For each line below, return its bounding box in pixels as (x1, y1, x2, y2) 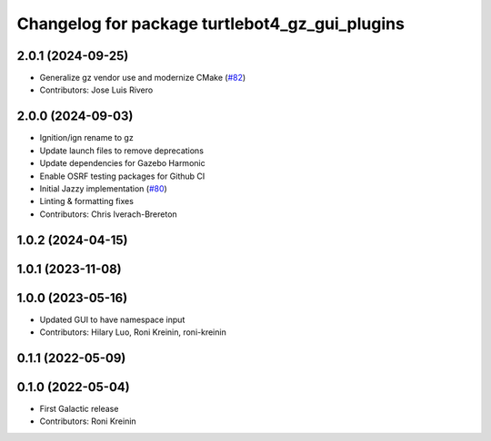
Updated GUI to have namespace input (39, 314, 185, 325)
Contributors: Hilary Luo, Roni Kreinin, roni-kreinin (39, 327, 226, 338)
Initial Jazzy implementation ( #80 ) (39, 182, 167, 194)
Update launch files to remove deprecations (39, 145, 205, 156)
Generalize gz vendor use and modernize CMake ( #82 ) (39, 73, 246, 83)
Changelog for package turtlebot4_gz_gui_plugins (16, 14, 405, 34)
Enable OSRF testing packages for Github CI (39, 171, 205, 181)
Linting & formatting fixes (39, 196, 134, 207)
